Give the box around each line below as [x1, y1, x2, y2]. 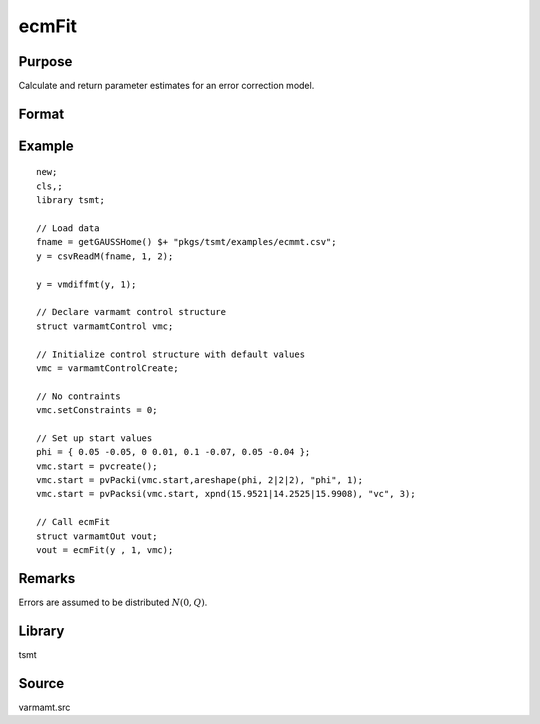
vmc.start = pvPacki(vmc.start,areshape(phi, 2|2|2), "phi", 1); [36, 475, 364, 486]
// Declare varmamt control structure [36, 306, 227, 318]
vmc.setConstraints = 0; [36, 405, 158, 416]
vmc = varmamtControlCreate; [36, 362, 179, 374]
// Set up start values [36, 432, 153, 444]
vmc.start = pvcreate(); [36, 460, 158, 472]
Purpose [18, 53, 73, 70]
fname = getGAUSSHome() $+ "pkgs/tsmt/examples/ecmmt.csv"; [36, 236, 337, 248]
